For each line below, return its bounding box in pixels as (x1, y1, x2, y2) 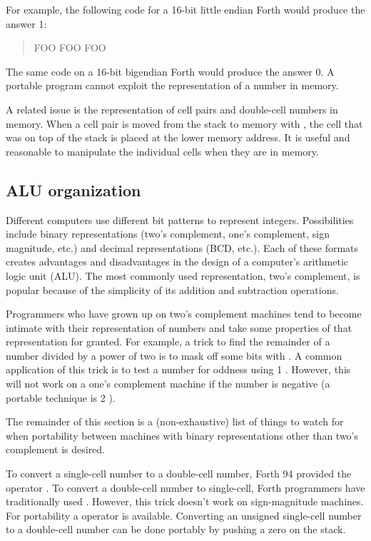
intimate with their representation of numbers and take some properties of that (6, 320, 352, 335)
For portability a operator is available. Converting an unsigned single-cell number (6, 507, 362, 522)
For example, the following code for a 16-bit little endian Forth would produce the (6, 2, 365, 16)
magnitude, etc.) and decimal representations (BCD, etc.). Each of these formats (6, 240, 359, 255)
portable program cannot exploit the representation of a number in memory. (6, 78, 339, 93)
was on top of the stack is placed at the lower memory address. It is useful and (6, 130, 350, 145)
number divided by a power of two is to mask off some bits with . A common (6, 348, 342, 363)
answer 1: (6, 16, 47, 31)
